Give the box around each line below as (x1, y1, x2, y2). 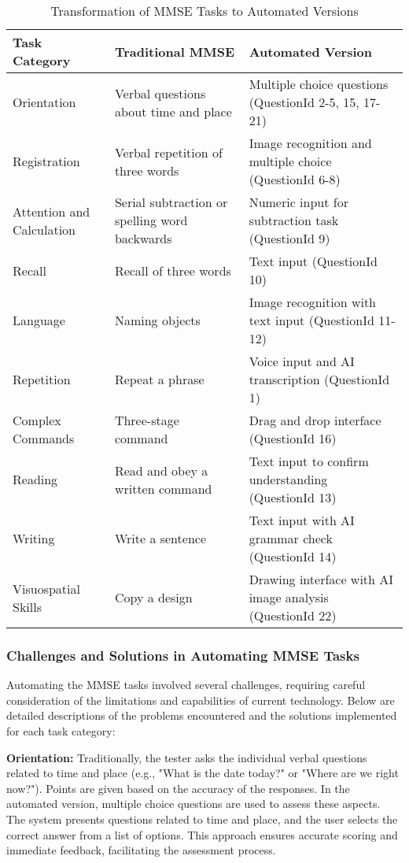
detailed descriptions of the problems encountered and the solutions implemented (6, 707, 397, 724)
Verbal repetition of (114, 143, 223, 161)
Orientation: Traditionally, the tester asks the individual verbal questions (6, 749, 367, 765)
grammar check (249, 529, 333, 547)
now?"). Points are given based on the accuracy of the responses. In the (6, 780, 350, 796)
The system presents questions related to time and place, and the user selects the (6, 810, 398, 827)
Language (13, 311, 65, 329)
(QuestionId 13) (249, 488, 337, 506)
